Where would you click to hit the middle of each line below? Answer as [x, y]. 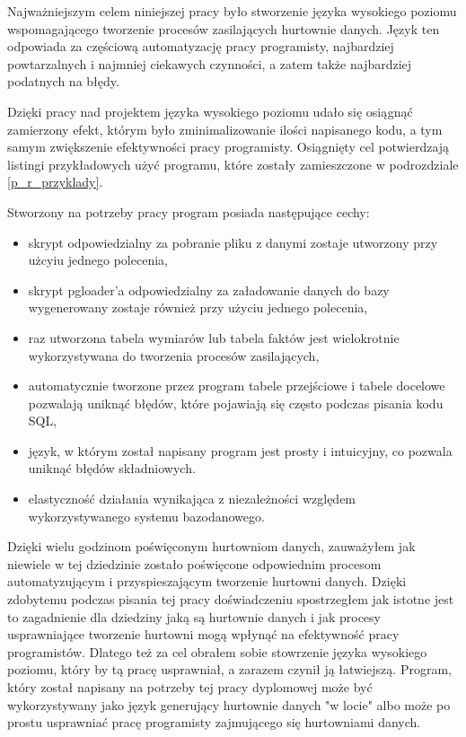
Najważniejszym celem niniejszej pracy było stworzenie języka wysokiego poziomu [232, 11]
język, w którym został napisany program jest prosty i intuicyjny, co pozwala [240, 450]
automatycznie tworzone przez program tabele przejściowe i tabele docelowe [237, 386]
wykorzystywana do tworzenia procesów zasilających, [174, 355]
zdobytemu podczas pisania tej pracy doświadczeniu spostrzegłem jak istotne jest [231, 599]
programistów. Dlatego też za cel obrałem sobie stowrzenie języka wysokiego [217, 651]
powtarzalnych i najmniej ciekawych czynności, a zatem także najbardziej [210, 63]
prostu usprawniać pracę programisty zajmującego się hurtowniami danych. [214, 722]
